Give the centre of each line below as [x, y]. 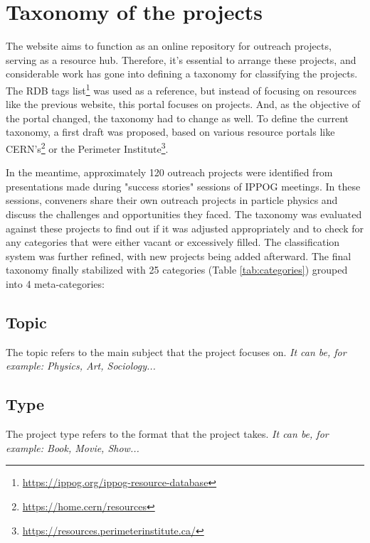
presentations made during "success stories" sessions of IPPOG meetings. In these [183, 186]
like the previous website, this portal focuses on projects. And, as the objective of [183, 104]
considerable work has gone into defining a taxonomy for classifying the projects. [182, 74]
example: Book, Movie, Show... [73, 447]
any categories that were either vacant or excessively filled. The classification [173, 242]
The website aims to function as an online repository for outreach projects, [169, 46]
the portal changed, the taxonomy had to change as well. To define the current [178, 118]
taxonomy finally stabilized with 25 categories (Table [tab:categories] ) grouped [177, 270]
